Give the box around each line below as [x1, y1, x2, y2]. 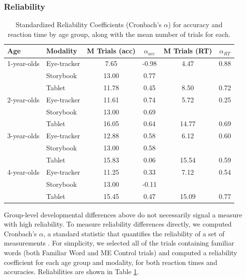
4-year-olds [7, 166, 40, 177]
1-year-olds [7, 58, 40, 68]
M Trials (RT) [163, 46, 213, 56]
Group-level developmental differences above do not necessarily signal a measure [4, 209, 242, 219]
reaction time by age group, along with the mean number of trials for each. [7, 29, 231, 39]
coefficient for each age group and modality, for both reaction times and [4, 257, 217, 267]
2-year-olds [7, 94, 40, 104]
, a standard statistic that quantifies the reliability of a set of [43, 228, 225, 238]
